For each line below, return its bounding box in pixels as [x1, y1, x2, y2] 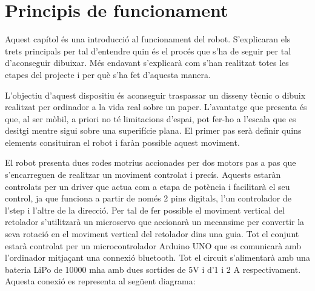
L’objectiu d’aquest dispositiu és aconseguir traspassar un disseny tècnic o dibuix [5, 88, 306, 101]
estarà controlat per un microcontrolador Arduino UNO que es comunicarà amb [5, 239, 301, 252]
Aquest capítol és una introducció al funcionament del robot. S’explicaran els [5, 33, 291, 45]
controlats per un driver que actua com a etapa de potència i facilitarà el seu [5, 180, 290, 192]
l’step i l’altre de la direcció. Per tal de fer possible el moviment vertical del [5, 203, 285, 216]
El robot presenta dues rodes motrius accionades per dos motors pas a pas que [5, 156, 296, 169]
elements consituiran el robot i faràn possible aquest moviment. [5, 136, 240, 148]
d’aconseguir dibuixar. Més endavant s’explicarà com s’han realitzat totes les [5, 56, 289, 69]
